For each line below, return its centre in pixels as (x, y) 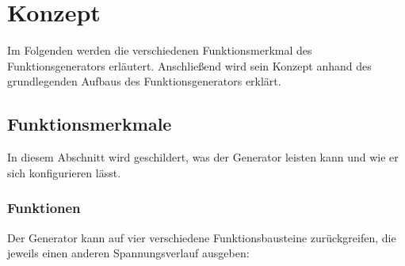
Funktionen (44, 208)
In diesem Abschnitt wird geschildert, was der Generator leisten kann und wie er (203, 157)
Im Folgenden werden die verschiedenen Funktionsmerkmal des (160, 50)
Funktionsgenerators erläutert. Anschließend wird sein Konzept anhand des (189, 65)
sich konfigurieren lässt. (64, 172)
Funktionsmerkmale (90, 124)
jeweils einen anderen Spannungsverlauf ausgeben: (128, 253)
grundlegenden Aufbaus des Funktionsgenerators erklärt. (144, 81)
